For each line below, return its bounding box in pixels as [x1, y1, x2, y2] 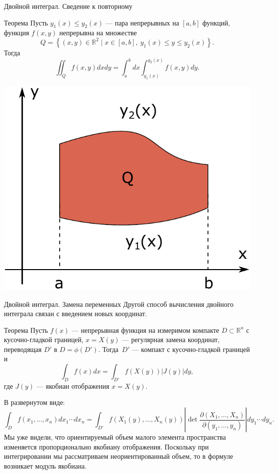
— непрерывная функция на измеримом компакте [71, 324, 219, 335]
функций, [202, 17, 230, 27]
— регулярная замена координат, [122, 334, 220, 345]
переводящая [4, 344, 42, 354]
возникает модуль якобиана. [4, 460, 87, 471]
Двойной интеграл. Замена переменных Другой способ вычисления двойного [4, 299, 233, 309]
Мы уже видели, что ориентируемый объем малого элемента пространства [4, 432, 226, 442]
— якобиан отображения [36, 380, 110, 391]
